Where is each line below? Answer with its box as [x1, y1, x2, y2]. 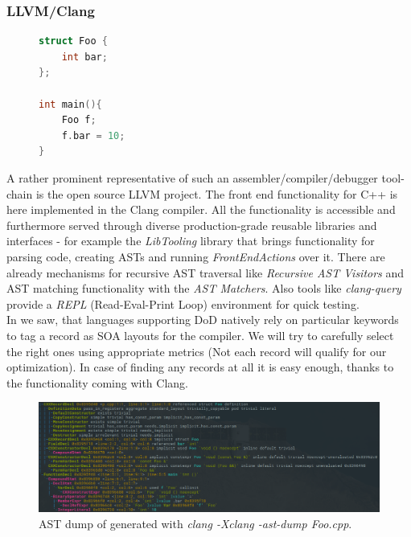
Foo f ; [61, 114, 97, 126]
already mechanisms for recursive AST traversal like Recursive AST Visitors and [6, 264, 405, 281]
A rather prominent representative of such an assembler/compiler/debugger [6, 169, 378, 186]
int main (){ [39, 98, 102, 110]
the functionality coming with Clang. [6, 374, 188, 391]
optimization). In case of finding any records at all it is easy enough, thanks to [6, 359, 394, 375]
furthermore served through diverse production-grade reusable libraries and [6, 216, 377, 233]
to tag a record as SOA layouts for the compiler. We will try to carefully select [6, 326, 394, 343]
